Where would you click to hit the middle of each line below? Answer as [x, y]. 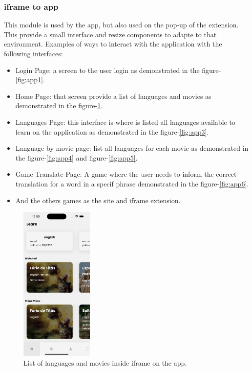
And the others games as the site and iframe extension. [98, 200]
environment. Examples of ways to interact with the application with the [113, 44]
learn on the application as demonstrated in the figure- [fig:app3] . [112, 131]
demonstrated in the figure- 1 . [59, 105]
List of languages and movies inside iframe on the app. [105, 363]
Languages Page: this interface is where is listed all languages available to [125, 122]
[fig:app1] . [30, 80]
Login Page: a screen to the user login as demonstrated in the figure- [118, 70]
